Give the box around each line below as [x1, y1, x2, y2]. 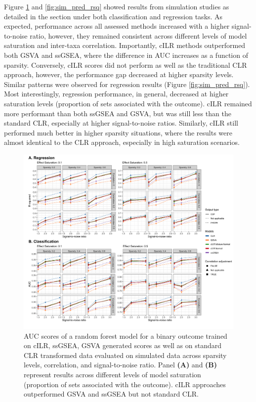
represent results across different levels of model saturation [24, 369, 201, 380]
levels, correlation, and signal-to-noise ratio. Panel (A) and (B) [24, 359, 217, 370]
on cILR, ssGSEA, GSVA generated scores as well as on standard [24, 340, 222, 351]
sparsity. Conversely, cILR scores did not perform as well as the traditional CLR [4, 59, 247, 70]
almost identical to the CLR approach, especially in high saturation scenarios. [4, 137, 240, 147]
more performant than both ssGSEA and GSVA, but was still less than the [4, 108, 231, 118]
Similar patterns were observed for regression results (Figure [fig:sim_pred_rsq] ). [4, 79, 250, 89]
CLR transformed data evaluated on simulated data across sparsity [24, 350, 227, 360]
